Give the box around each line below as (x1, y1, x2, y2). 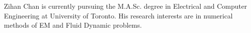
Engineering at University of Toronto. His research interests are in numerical (4, 10, 233, 20)
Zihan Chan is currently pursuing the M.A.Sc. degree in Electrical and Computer (4, 1, 247, 11)
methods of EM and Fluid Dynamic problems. (4, 20, 142, 30)
